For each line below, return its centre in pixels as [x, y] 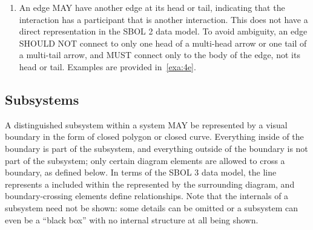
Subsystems [42, 99]
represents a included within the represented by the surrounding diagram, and [150, 184]
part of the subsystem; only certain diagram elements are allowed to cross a [145, 160]
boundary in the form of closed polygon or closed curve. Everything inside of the [154, 136]
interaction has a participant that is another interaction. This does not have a [163, 19]
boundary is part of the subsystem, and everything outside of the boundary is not [156, 148]
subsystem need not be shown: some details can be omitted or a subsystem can [152, 207]
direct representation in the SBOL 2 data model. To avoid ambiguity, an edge [163, 31]
